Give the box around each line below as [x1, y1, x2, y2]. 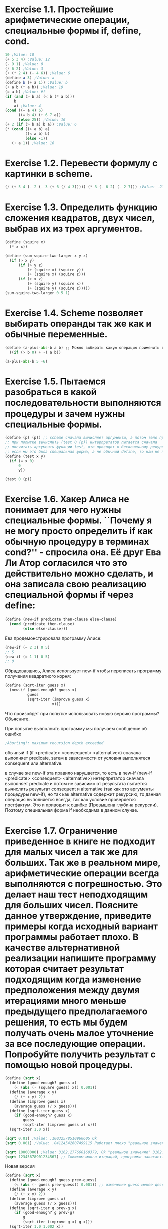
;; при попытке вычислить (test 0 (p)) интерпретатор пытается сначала [5, 440, 157, 445]
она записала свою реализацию [5, 579, 147, 590]
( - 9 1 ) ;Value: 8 [5, 61, 43, 66]
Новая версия [5, 1163, 35, 1169]
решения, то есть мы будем [5, 1016, 128, 1028]
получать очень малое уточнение [5, 1027, 154, 1039]
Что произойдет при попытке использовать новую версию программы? [5, 710, 160, 716]
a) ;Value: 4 [14, 103, 41, 108]
